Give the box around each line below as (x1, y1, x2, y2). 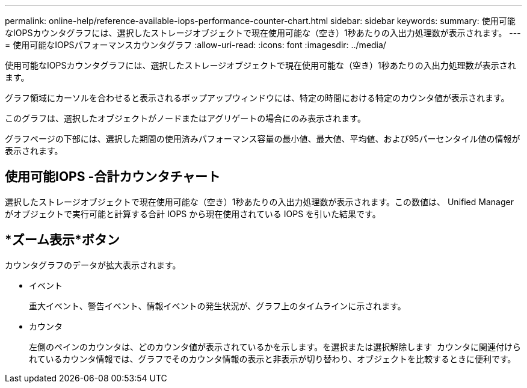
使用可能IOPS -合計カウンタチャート (5, 169, 221, 185)
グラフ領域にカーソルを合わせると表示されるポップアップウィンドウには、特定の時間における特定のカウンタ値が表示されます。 (5, 93, 510, 103)
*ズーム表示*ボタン (5, 232, 120, 248)
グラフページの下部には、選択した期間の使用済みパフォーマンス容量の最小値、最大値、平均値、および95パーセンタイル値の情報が (5, 134, 520, 144)
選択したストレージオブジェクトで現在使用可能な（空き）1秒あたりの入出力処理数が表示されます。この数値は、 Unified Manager (5, 196, 514, 207)
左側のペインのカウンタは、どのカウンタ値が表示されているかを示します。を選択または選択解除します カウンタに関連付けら (29, 341, 522, 352)
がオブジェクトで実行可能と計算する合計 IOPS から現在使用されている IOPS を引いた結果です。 (5, 208, 381, 219)
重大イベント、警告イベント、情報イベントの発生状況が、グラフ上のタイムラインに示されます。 (29, 300, 406, 311)
